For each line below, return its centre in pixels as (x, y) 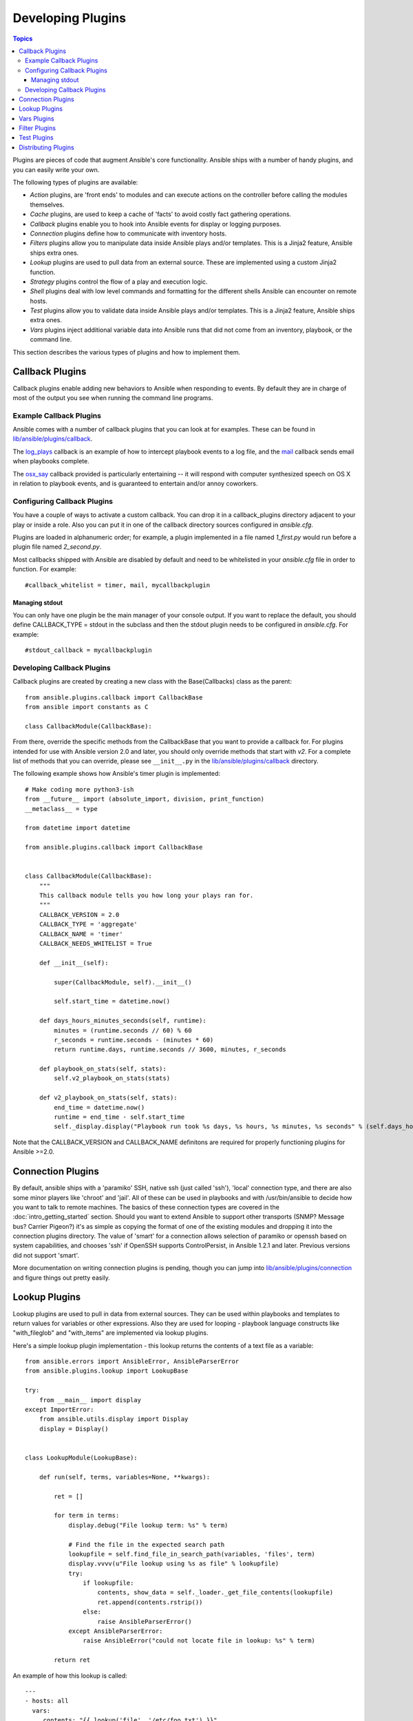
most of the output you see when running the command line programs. (113, 398)
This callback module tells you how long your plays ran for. (146, 896)
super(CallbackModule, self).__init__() (123, 982)
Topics (23, 39)
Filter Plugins (38, 128)
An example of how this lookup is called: (70, 1676)
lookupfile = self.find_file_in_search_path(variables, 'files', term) (192, 1554)
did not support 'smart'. (46, 1255)
